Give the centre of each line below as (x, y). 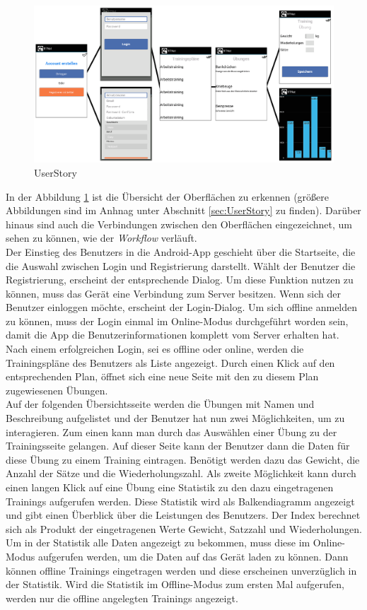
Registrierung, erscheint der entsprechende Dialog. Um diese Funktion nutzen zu (180, 280)
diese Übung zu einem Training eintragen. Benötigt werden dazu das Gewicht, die (183, 459)
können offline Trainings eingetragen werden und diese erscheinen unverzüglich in (181, 570)
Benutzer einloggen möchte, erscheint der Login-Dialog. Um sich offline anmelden (182, 307)
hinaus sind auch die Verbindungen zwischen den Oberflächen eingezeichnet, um (179, 224)
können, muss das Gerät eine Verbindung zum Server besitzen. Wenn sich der (173, 293)
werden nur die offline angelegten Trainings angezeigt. (122, 598)
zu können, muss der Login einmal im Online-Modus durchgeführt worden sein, (177, 321)
